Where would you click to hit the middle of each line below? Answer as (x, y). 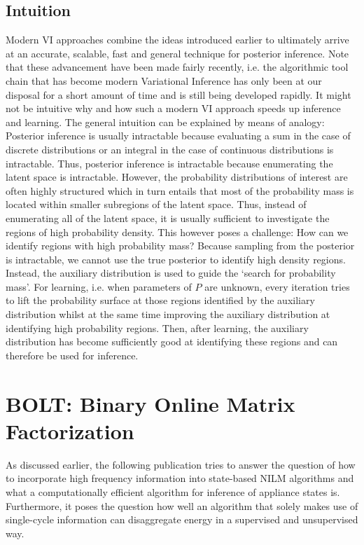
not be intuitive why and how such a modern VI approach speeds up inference (173, 108)
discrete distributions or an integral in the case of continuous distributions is (170, 149)
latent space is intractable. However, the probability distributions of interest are (177, 177)
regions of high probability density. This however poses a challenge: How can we (177, 232)
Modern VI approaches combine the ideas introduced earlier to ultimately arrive (177, 40)
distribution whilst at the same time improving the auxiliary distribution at (168, 314)
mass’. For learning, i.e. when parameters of (99, 286)
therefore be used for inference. (72, 355)
